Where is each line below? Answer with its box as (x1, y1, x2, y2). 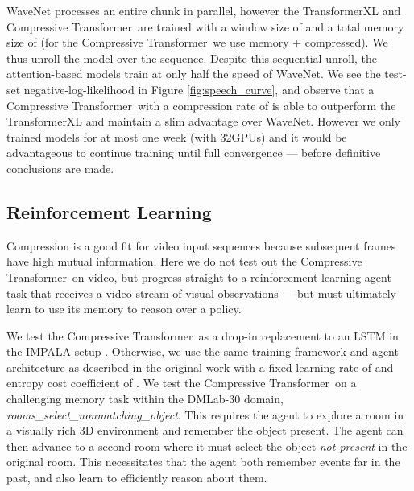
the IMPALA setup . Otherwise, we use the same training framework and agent (6, 343, 399, 360)
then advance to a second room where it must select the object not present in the (6, 437, 408, 454)
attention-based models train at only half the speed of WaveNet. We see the (6, 65, 381, 82)
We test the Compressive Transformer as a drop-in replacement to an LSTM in (6, 327, 399, 344)
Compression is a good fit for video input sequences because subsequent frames (6, 237, 396, 254)
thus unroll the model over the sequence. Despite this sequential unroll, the (6, 49, 377, 66)
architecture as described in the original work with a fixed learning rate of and (6, 358, 394, 375)
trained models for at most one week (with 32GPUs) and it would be (6, 128, 347, 145)
